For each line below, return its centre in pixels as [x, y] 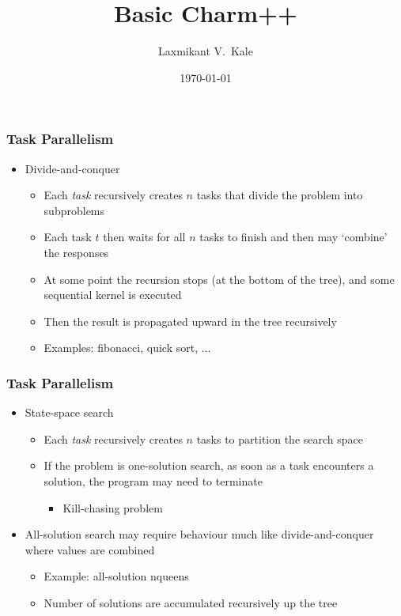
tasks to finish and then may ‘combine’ [293, 237]
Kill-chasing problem [113, 507]
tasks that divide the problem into [280, 195]
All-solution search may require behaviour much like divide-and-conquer [199, 534]
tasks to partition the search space [280, 438]
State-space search [69, 412]
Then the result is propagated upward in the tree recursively [190, 321]
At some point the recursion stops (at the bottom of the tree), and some [219, 279]
